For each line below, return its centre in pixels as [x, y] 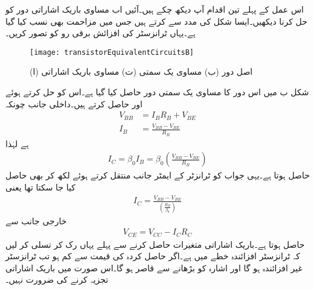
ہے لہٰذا [17, 143]
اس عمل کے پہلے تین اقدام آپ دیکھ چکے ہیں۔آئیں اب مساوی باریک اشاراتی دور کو [155, 9]
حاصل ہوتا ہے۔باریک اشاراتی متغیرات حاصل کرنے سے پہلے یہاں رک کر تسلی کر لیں [155, 244]
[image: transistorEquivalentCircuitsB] [112, 52]
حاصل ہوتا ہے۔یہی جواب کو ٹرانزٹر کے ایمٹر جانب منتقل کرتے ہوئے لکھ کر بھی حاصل [158, 175]
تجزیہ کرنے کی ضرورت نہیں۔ [57, 279]
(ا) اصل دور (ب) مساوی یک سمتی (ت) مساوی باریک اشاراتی [141, 71]
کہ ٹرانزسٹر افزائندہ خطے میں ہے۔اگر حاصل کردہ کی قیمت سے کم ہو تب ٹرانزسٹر [153, 256]
